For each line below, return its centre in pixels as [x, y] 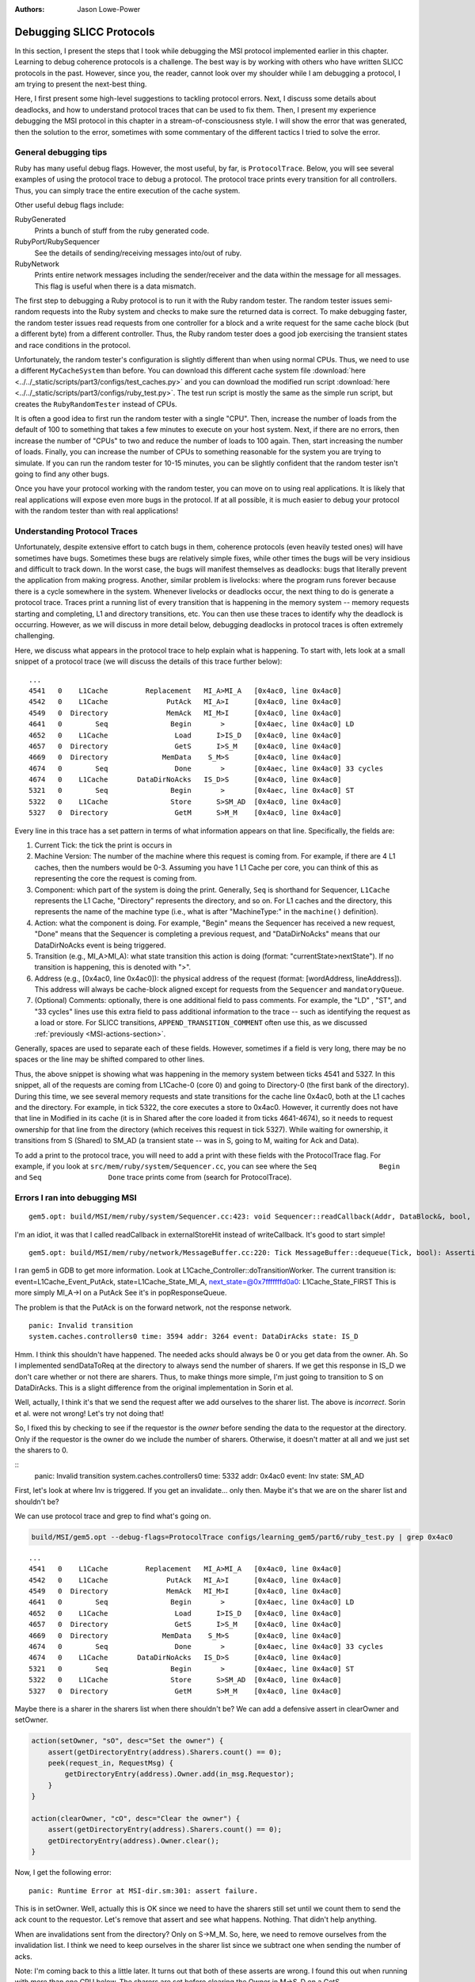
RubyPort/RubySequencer [57, 242]
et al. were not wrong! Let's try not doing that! [89, 1413]
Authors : [30, 9]
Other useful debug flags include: [69, 205]
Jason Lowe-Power [109, 9]
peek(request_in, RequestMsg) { [111, 1763]
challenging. [35, 636]
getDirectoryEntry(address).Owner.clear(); [133, 1840]
